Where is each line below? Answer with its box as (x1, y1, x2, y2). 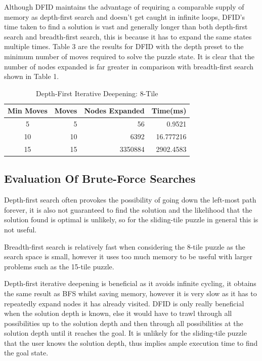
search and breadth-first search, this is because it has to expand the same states (4, 31, 252, 42)
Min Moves (8, 105, 48, 116)
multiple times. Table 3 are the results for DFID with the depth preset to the (4, 41, 244, 52)
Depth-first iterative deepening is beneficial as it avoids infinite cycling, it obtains (4, 278, 256, 289)
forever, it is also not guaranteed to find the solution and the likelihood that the (4, 204, 252, 215)
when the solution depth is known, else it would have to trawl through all (4, 308, 232, 318)
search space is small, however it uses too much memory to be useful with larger (4, 251, 253, 262)
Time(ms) (151, 105, 187, 116)
